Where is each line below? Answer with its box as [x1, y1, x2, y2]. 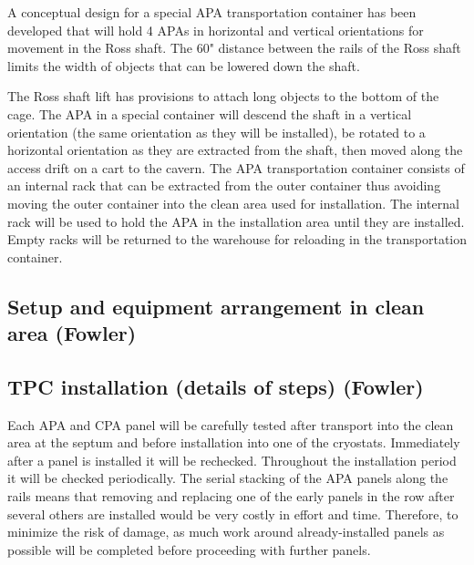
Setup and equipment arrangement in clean [7, 292, 425, 320]
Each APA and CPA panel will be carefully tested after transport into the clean [7, 415, 454, 434]
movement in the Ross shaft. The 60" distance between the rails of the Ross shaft [7, 38, 461, 57]
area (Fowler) [7, 319, 137, 347]
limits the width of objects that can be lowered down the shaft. [7, 56, 360, 75]
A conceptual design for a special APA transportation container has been [7, 3, 417, 21]
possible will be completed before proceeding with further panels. [7, 539, 371, 559]
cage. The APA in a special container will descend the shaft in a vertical [7, 104, 412, 123]
